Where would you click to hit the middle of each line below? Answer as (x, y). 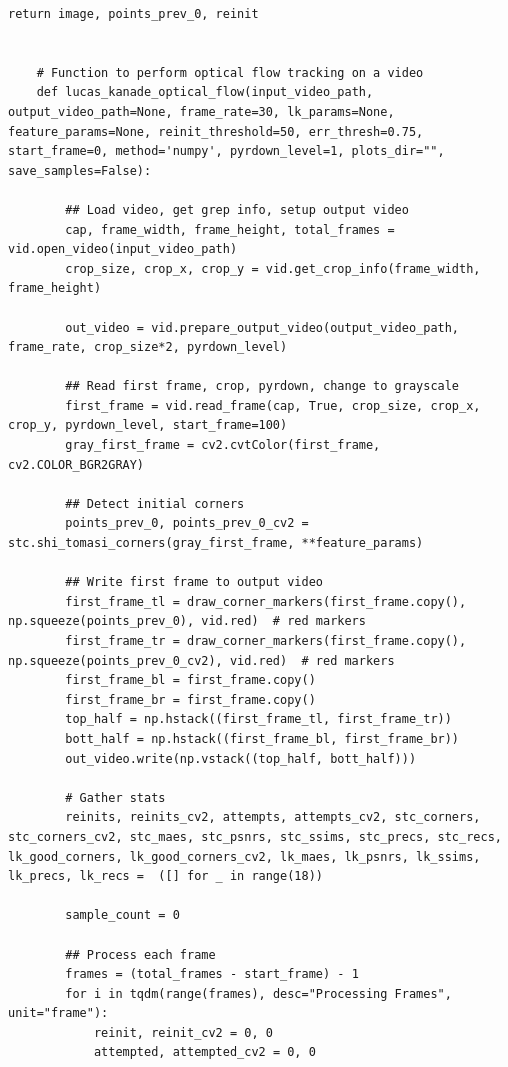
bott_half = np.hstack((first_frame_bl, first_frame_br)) (262, 738)
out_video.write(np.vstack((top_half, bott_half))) (241, 758)
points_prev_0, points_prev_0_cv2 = (187, 523)
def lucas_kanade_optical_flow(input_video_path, (205, 92)
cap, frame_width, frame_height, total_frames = (230, 229)
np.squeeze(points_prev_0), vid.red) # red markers (187, 621)
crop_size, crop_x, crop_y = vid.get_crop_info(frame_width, (273, 268)
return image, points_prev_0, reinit (133, 14)
